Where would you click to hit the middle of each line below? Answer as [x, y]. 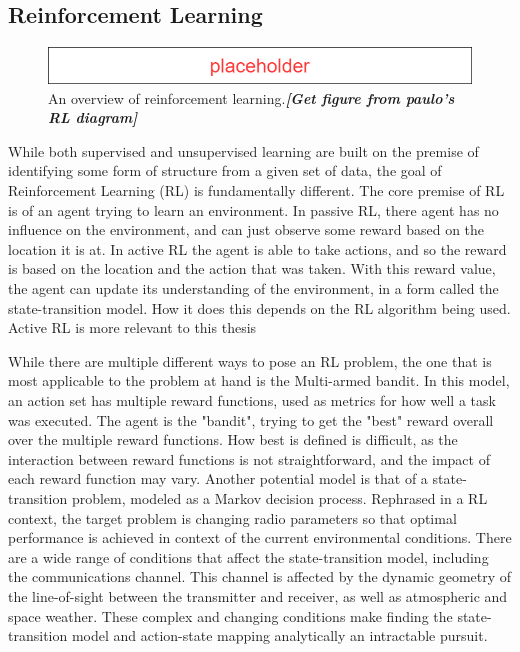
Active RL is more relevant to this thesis [132, 327]
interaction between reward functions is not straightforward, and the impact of [249, 458]
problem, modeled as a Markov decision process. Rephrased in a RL [279, 497]
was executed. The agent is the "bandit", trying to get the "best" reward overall [251, 419]
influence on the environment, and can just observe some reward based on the [246, 229]
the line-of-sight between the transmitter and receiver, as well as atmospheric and [258, 595]
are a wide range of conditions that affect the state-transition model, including [248, 556]
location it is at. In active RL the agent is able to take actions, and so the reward [257, 248]
